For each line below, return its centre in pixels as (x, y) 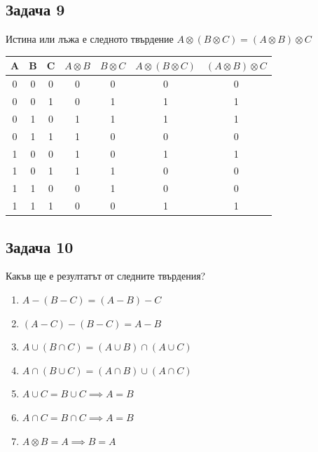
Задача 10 (40, 246)
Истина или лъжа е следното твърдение (90, 39)
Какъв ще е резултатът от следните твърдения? (106, 276)
